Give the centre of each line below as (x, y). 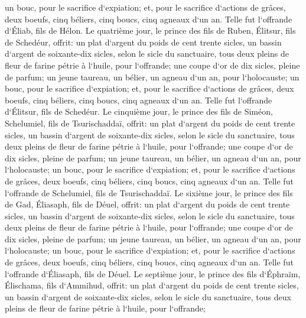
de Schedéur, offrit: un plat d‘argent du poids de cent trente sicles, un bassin (143, 42)
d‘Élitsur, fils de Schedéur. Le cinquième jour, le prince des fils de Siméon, (139, 111)
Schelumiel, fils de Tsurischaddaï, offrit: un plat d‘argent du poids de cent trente (150, 123)
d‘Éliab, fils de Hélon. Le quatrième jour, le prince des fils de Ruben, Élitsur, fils (150, 30)
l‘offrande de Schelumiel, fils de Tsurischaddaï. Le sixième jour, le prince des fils (149, 192)
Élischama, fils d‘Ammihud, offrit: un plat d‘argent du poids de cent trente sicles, (152, 285)
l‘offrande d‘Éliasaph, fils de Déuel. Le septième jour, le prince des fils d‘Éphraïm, (153, 273)
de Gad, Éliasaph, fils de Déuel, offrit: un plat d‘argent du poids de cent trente (147, 204)
